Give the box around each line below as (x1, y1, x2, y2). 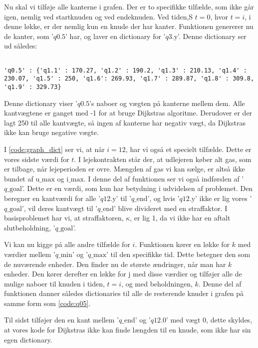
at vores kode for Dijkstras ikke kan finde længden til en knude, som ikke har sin (4, 324, 251, 335)
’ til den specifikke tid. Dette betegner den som (106, 248, 251, 259)
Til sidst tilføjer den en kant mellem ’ (4, 314, 119, 325)
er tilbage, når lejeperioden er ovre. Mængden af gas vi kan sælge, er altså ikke (4, 163, 245, 174)
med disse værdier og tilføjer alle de (133, 268, 242, 279)
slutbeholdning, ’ (4, 222, 55, 232)
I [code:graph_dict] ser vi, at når (4, 143, 105, 154)
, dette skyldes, (206, 314, 253, 325)
